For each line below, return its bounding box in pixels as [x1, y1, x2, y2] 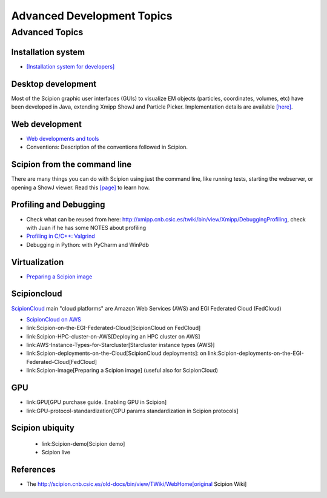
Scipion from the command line [11, 160, 132, 170]
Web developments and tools [26, 135, 99, 142]
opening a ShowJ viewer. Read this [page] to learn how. [11, 184, 150, 191]
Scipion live [41, 449, 71, 456]
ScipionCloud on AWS [26, 315, 82, 323]
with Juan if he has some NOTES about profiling [26, 224, 147, 231]
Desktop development [11, 79, 97, 89]
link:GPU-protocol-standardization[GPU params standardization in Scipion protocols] [26, 407, 239, 414]
